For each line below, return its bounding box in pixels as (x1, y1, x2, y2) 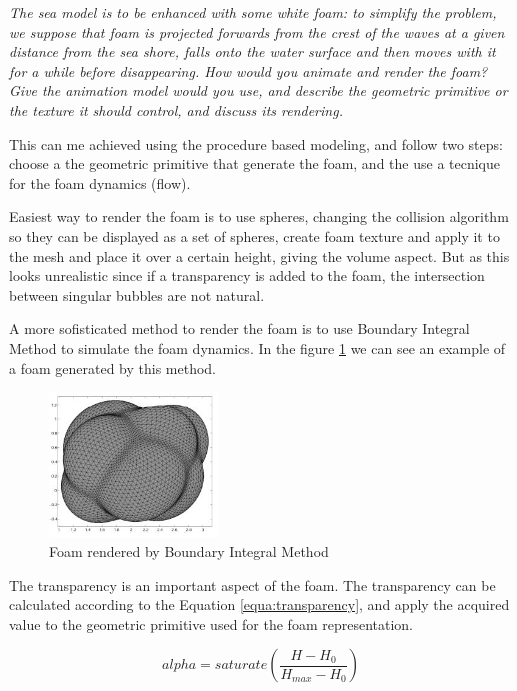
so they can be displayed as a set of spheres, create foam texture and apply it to (9, 225, 500, 246)
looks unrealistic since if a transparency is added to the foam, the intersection (9, 265, 485, 286)
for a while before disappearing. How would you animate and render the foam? (9, 60, 488, 81)
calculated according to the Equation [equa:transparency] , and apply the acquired (9, 594, 510, 615)
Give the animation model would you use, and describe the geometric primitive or (9, 80, 508, 101)
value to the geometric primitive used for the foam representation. (9, 613, 413, 634)
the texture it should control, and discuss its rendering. (9, 99, 343, 120)
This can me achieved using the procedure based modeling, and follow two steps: (9, 133, 503, 154)
